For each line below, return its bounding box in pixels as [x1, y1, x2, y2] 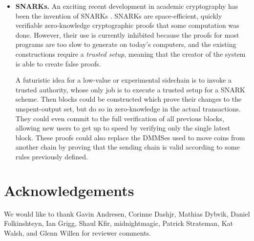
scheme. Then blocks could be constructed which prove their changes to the [15, 94, 242, 104]
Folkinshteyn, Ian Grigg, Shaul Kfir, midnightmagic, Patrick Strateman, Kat [4, 218, 233, 228]
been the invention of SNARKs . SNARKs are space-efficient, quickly [15, 10, 222, 21]
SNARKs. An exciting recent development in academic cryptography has [15, 1, 238, 11]
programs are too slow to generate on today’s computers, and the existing [15, 39, 236, 49]
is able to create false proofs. [15, 58, 101, 68]
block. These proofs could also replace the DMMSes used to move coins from [15, 132, 245, 142]
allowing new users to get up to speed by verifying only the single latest [15, 123, 231, 133]
